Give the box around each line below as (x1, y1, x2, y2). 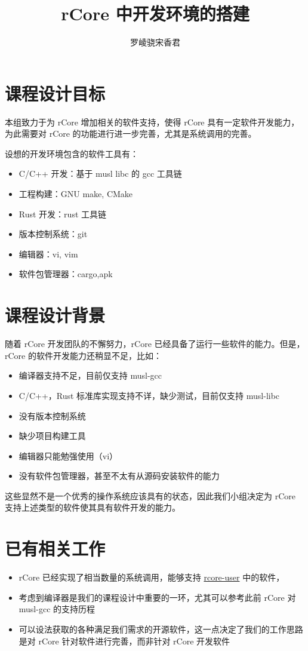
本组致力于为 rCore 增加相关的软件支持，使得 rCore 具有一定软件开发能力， (5, 115, 300, 128)
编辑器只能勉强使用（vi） (19, 449, 118, 462)
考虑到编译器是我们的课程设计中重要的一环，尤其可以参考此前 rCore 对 (19, 591, 296, 603)
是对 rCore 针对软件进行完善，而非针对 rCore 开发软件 (19, 634, 230, 647)
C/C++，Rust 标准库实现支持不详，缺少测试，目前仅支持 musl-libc (19, 389, 280, 401)
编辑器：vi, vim (19, 247, 78, 260)
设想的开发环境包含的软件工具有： (5, 147, 138, 159)
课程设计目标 (5, 81, 106, 105)
